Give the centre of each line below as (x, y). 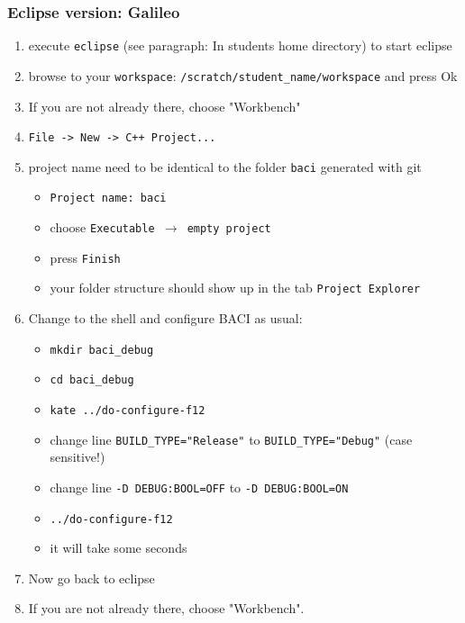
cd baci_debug (92, 380)
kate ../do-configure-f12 (128, 410)
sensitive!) (77, 457)
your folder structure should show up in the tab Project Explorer (235, 288)
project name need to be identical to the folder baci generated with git (225, 166)
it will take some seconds (119, 548)
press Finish (85, 257)
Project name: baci (108, 199)
